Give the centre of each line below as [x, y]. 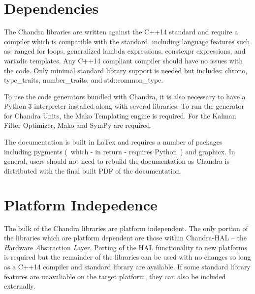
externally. [20, 286]
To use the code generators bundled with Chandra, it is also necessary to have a [125, 96]
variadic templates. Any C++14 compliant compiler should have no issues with [123, 60]
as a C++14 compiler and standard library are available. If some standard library [127, 266]
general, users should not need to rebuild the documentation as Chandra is [117, 161]
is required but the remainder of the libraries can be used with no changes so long [127, 257]
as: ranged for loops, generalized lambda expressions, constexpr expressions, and [125, 51]
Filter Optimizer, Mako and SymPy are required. [78, 125]
